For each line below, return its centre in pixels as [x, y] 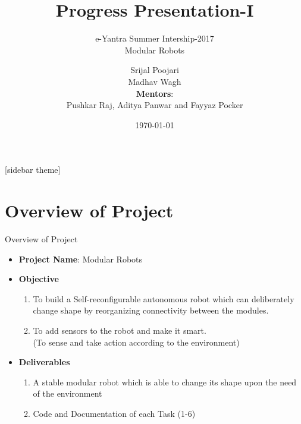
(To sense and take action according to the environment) [136, 342]
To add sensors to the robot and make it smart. [120, 330]
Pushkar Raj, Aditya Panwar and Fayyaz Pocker [155, 105]
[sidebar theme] [33, 170]
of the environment [68, 393]
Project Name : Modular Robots [81, 259]
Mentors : [155, 93]
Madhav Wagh [155, 81]
